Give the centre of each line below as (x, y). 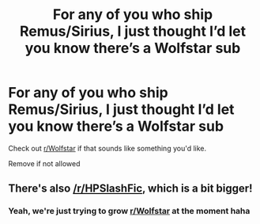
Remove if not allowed (44, 163)
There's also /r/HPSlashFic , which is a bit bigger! (130, 189)
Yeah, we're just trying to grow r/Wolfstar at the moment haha (129, 211)
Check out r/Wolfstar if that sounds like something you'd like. (107, 148)
